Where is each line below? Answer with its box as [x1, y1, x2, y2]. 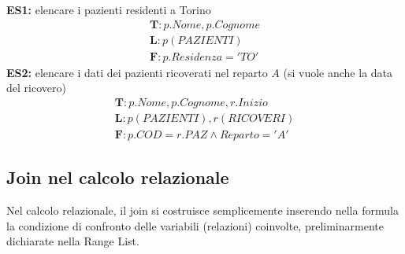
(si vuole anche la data [283, 64, 393, 80]
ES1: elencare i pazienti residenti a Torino [6, 2, 211, 17]
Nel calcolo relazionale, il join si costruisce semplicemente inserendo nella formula [6, 202, 399, 219]
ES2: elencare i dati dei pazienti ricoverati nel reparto [6, 64, 268, 80]
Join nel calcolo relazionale [6, 165, 229, 190]
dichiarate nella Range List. [6, 233, 139, 249]
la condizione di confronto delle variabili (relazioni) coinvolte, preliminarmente [6, 217, 384, 234]
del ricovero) [6, 79, 66, 96]
